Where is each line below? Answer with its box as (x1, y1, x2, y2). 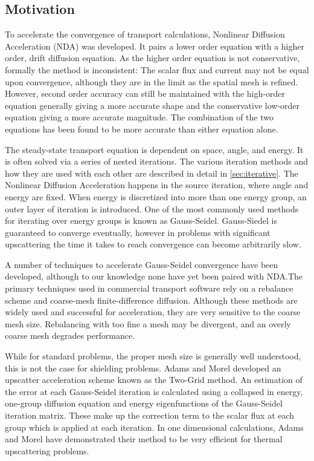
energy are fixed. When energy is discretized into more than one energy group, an (5, 190, 307, 203)
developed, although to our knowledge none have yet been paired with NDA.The (5, 270, 303, 283)
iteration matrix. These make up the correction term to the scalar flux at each (5, 409, 295, 422)
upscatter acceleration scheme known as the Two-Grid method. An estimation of (5, 373, 303, 386)
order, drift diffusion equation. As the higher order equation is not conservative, (5, 51, 300, 64)
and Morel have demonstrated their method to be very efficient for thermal (5, 433, 283, 445)
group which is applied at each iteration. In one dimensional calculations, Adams (5, 420, 304, 433)
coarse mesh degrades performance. (5, 329, 135, 342)
